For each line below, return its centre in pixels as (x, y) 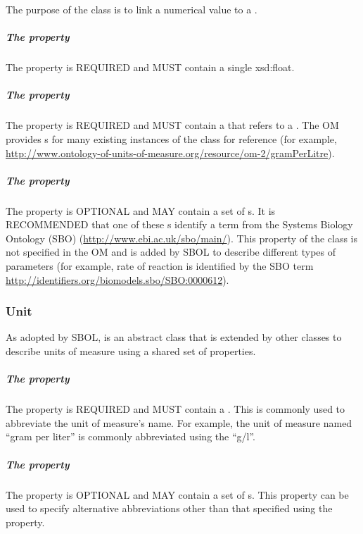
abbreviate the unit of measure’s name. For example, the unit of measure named (179, 422)
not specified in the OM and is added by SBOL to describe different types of (171, 252)
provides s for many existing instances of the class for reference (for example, (171, 138)
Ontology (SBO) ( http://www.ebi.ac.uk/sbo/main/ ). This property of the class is (182, 238)
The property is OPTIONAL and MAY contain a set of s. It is (141, 210)
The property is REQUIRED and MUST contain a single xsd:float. (150, 67)
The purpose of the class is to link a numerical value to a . (132, 9)
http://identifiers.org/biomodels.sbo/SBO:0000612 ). (117, 279)
